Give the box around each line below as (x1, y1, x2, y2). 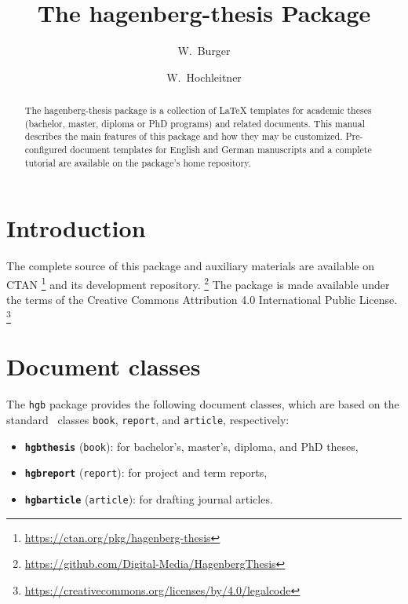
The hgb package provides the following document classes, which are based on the (6, 396, 399, 412)
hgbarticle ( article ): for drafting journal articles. (24, 490, 273, 507)
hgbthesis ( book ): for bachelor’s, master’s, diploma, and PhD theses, (24, 437, 359, 454)
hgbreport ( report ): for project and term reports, (24, 464, 268, 481)
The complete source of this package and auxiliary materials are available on (6, 258, 374, 274)
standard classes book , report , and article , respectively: (6, 411, 290, 427)
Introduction (6, 212, 146, 244)
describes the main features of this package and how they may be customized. (24, 130, 343, 143)
